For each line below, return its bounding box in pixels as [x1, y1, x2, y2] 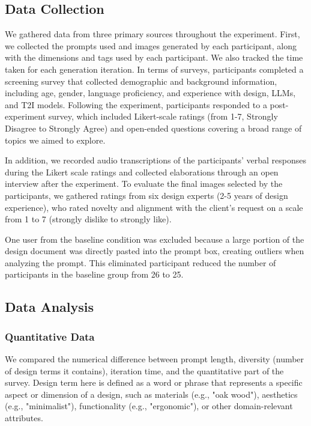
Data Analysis [5, 297, 94, 316]
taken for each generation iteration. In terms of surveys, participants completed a [5, 62, 304, 75]
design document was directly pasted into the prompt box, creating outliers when [5, 245, 304, 257]
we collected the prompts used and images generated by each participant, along [5, 39, 297, 52]
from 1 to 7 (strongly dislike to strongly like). [5, 213, 172, 225]
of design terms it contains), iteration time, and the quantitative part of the [5, 364, 284, 377]
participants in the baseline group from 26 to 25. [5, 268, 184, 281]
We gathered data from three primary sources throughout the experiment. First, [5, 28, 300, 40]
